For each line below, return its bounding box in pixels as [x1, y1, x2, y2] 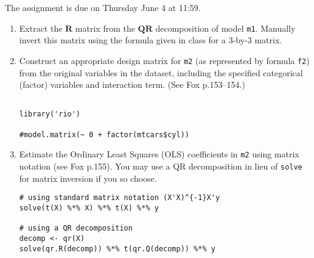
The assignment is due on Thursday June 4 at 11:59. [5, 1, 201, 13]
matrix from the [75, 21, 135, 34]
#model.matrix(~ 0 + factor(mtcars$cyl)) [19, 130, 189, 139]
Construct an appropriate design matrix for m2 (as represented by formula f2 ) [19, 54, 310, 66]
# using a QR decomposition [19, 224, 133, 233]
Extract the [19, 21, 63, 34]
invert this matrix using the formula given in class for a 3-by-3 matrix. [19, 34, 282, 46]
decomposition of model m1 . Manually [155, 21, 296, 34]
